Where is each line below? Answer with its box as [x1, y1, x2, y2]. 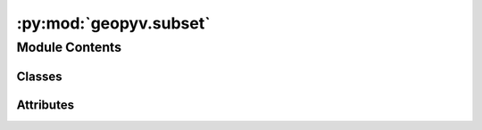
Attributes [16, 97, 75, 112]
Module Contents [16, 39, 122, 55]
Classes [16, 69, 62, 84]
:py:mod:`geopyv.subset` [16, 13, 211, 33]
